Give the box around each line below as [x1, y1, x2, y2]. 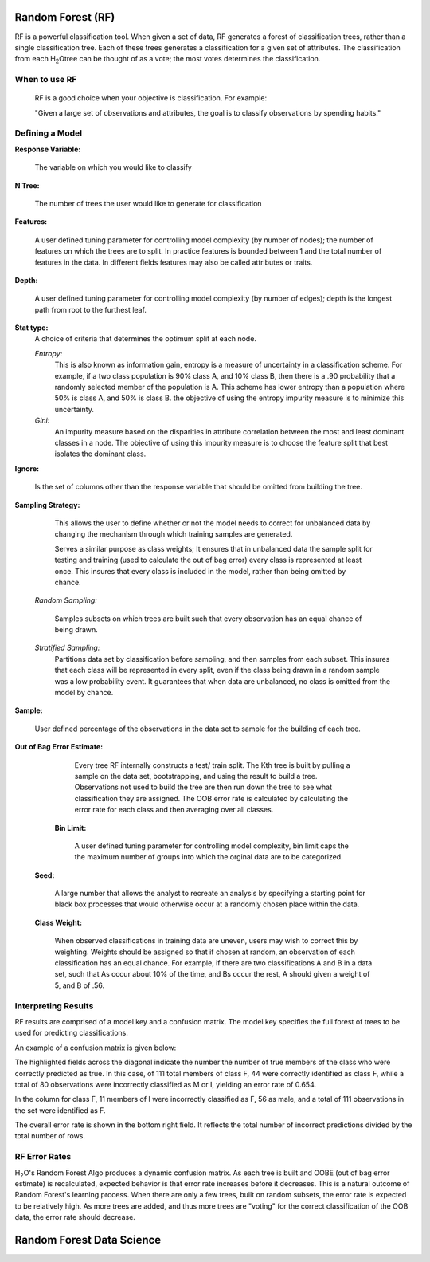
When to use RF [14, 74, 77, 85]
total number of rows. [14, 1131, 86, 1141]
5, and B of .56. [54, 981, 105, 990]
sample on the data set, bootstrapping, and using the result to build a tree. [74, 771, 318, 780]
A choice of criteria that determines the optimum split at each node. [34, 334, 256, 344]
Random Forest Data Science [14, 1233, 162, 1247]
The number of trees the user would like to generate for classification [34, 199, 262, 208]
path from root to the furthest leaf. [34, 305, 147, 314]
